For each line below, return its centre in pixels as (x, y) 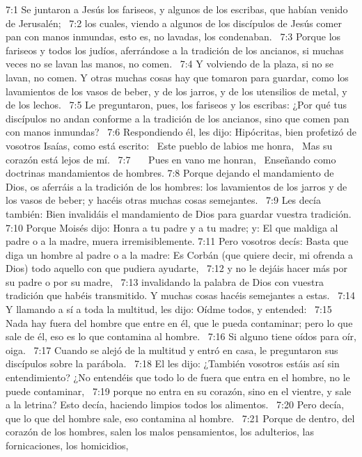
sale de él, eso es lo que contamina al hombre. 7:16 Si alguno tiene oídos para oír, (181, 336)
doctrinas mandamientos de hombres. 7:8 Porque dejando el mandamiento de (170, 173)
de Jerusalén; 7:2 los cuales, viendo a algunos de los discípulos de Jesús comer (174, 23)
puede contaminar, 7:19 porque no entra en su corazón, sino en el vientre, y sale (179, 391)
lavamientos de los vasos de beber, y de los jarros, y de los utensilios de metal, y (176, 91)
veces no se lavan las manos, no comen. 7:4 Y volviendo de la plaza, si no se (170, 64)
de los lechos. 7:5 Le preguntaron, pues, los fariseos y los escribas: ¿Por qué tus (176, 105)
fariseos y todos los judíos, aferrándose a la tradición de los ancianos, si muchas (175, 50)
